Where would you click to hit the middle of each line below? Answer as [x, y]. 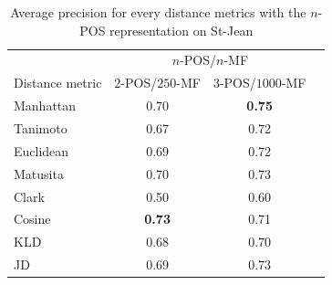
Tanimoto [41, 127]
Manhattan [45, 106]
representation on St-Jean [182, 30]
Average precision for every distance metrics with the [158, 12]
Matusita [39, 173]
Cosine [32, 219]
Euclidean [41, 150]
